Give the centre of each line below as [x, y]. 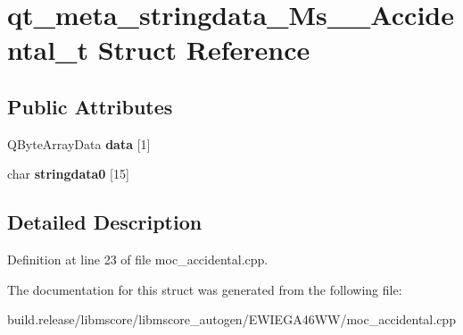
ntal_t [48, 50]
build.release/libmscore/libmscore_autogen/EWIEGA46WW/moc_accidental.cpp [231, 319]
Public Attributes [90, 106]
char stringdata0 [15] [68, 174]
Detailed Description [105, 222]
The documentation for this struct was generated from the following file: [205, 289]
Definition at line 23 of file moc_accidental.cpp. [138, 260]
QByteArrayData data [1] [79, 143]
